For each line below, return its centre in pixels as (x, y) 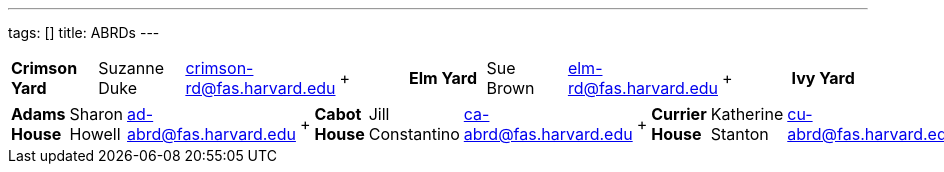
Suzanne (131, 68)
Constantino (414, 134)
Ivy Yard (823, 78)
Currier (679, 114)
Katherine (747, 114)
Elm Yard (442, 78)
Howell (95, 134)
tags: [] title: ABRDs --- (84, 32)
